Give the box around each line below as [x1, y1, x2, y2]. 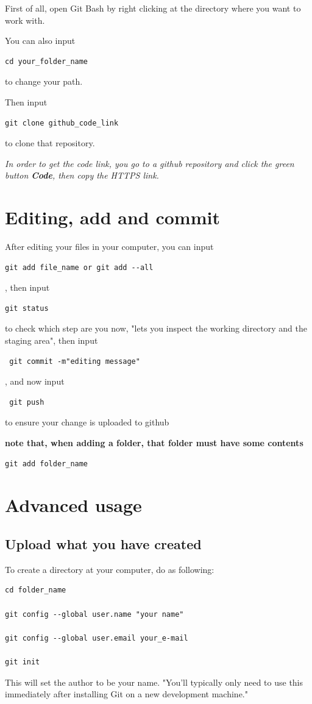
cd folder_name [5, 586, 66, 595]
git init [5, 657, 40, 666]
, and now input [5, 375, 65, 388]
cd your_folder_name [5, 57, 88, 66]
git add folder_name [5, 459, 88, 468]
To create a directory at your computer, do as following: [5, 563, 214, 575]
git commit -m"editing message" [9, 357, 140, 366]
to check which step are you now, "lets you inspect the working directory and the [5, 322, 307, 335]
